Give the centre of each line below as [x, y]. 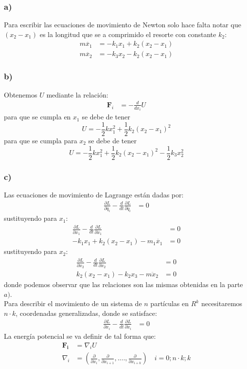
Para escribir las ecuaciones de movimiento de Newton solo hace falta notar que [123, 25]
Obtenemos [21, 94]
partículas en [170, 303]
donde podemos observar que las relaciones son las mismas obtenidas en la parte [123, 284]
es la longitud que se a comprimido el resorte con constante [128, 34]
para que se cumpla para [41, 140]
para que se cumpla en [37, 117]
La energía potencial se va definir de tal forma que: [80, 336]
